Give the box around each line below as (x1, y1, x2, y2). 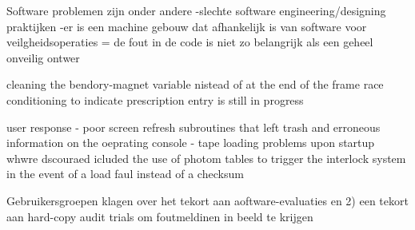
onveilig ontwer (6, 49, 80, 65)
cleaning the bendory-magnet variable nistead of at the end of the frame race (6, 76, 384, 93)
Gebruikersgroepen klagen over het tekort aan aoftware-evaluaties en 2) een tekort (6, 192, 409, 208)
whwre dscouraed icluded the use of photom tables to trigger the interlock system (6, 149, 406, 166)
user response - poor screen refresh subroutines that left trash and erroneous (6, 118, 381, 135)
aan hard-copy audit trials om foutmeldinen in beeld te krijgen (6, 208, 313, 224)
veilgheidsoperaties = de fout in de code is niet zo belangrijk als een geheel (6, 34, 373, 50)
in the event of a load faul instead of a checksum (6, 165, 244, 182)
